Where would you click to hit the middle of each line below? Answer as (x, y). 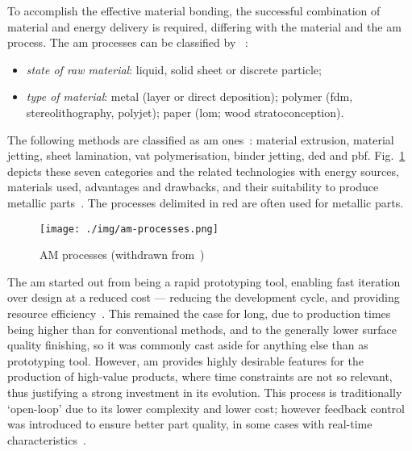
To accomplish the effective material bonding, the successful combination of (194, 10)
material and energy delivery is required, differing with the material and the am (204, 26)
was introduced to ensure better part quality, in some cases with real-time (190, 424)
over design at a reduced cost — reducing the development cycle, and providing (204, 297)
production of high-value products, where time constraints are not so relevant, (200, 376)
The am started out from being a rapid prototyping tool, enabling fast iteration (204, 281)
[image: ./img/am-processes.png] (129, 229)
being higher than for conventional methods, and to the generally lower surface (202, 329)
